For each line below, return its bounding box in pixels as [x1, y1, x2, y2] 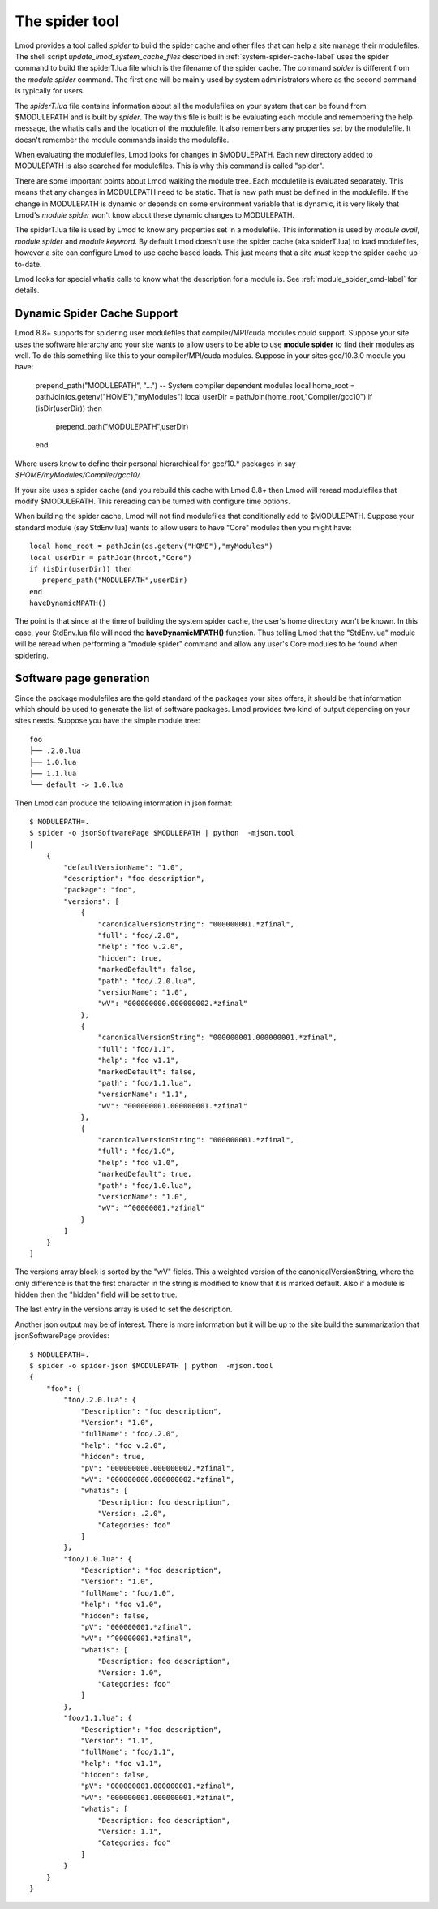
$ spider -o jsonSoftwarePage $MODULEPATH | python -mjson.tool [29, 828, 295, 838]
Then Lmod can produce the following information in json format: [15, 798, 233, 808]
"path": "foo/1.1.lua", [97, 1078, 192, 1088]
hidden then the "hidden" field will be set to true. [15, 1289, 178, 1299]
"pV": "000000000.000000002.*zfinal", [80, 1463, 235, 1473]
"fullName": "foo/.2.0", [80, 1429, 180, 1439]
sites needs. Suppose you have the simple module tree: [15, 715, 200, 726]
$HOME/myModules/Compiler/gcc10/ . [15, 470, 142, 480]
